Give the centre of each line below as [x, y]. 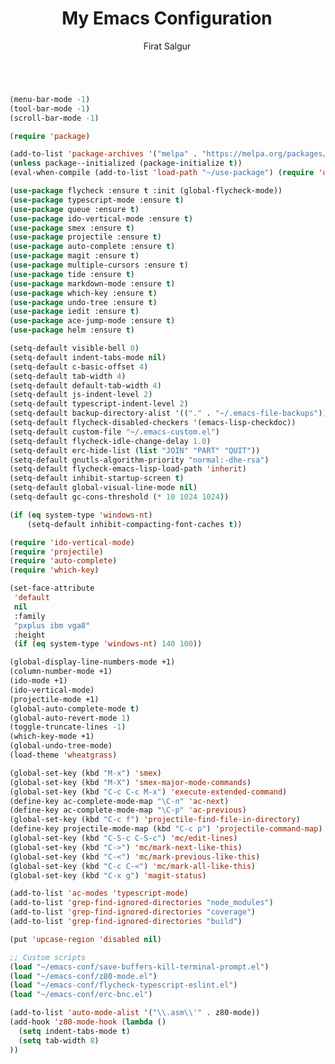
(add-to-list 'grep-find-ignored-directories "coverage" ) [132, 912]
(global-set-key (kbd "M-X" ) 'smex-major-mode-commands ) [130, 782]
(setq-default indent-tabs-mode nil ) [88, 357]
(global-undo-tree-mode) [61, 746]
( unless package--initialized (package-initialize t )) [126, 163]
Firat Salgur [167, 46]
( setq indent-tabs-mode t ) [74, 1031]
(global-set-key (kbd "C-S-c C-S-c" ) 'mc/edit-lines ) [124, 838]
